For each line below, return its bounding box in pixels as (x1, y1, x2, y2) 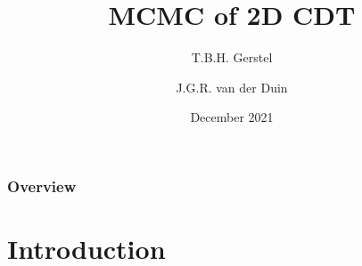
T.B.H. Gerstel (191, 48, 273, 67)
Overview (7, 174, 77, 197)
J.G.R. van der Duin (176, 77, 288, 96)
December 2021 (190, 108, 274, 126)
